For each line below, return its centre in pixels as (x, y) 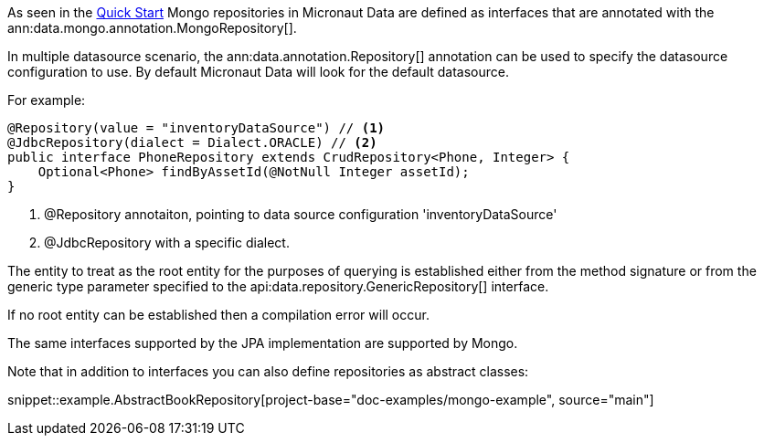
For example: (47, 100)
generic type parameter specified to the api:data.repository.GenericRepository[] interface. (278, 286)
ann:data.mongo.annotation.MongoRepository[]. (152, 28)
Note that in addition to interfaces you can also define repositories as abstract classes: (268, 371)
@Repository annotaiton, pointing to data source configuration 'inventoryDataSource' (301, 214)
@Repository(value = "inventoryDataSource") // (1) (196, 128)
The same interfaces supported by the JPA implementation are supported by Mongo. (263, 343)
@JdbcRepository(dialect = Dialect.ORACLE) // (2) (192, 142)
